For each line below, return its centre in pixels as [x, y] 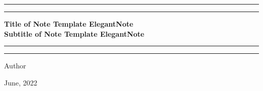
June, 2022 [21, 82]
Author [15, 66]
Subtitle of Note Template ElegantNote [74, 33]
